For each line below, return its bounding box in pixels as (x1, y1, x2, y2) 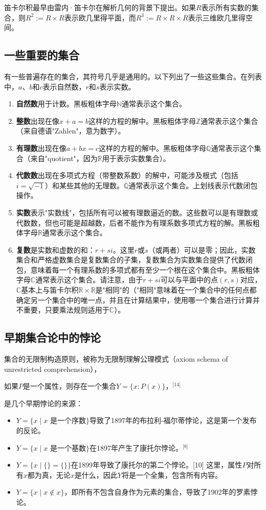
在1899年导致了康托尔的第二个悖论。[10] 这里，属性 (71, 459, 242, 470)
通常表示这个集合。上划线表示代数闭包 (128, 180, 258, 190)
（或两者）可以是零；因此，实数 (148, 244, 256, 255)
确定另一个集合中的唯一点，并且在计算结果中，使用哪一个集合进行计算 (16, 294, 253, 305)
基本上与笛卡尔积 (21, 284, 79, 295)
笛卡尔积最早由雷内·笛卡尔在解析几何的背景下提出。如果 (4, 2, 196, 12)
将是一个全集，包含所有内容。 (121, 469, 222, 480)
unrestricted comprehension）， (4, 363, 101, 374)
